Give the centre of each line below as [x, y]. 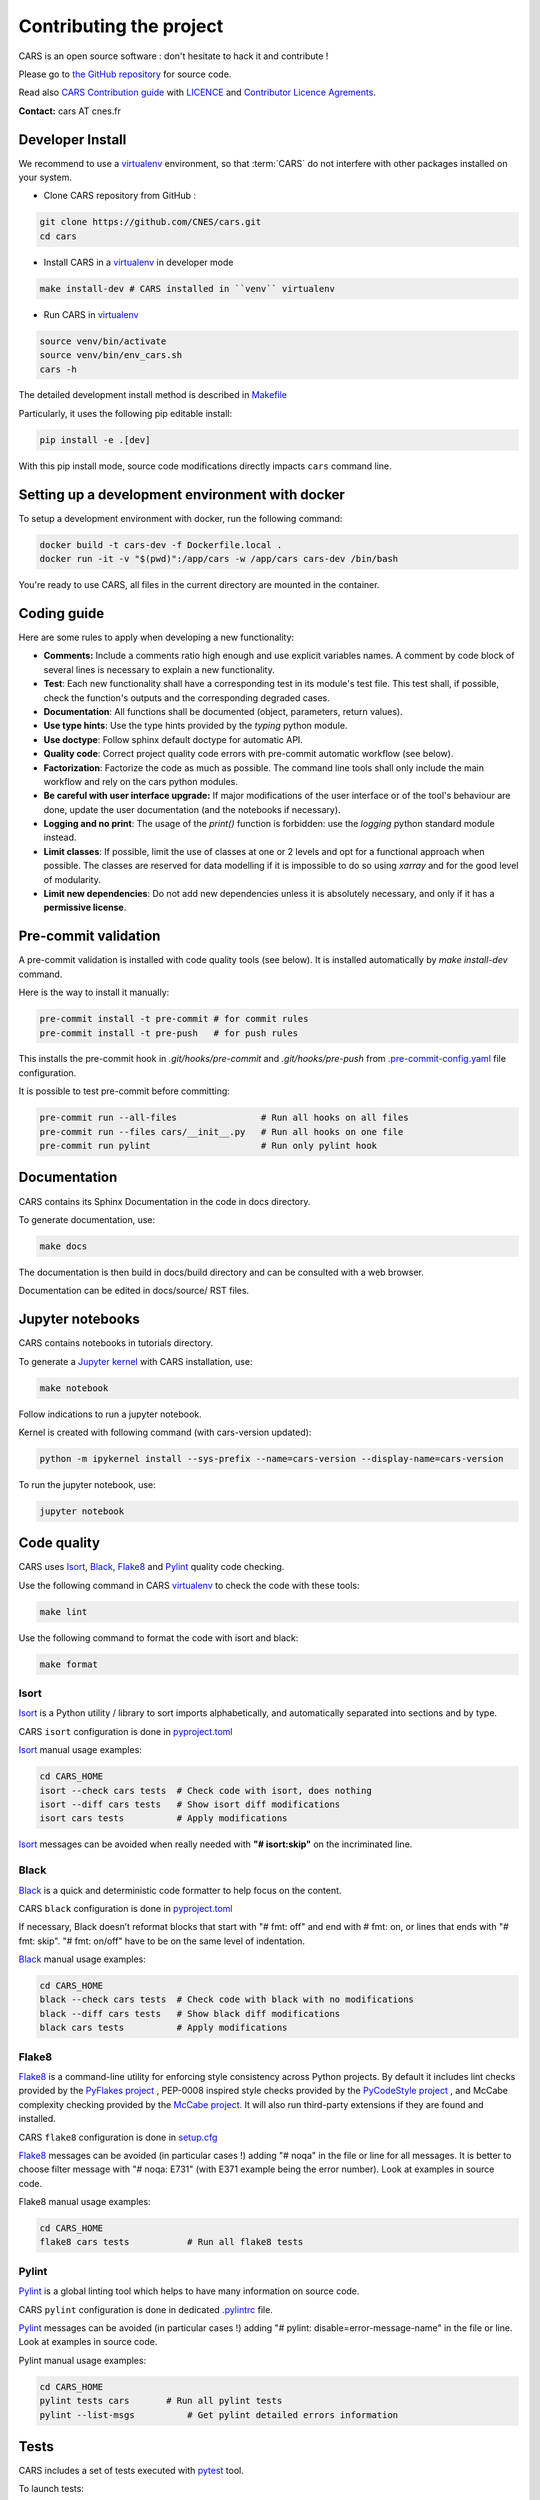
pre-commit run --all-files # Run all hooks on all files [224, 1118]
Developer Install [72, 139]
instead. [60, 837]
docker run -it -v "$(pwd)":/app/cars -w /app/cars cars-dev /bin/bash [219, 559]
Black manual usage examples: [82, 1959]
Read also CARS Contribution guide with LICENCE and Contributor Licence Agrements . [197, 92]
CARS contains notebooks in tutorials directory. [116, 1343]
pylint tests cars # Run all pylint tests [161, 2401]
